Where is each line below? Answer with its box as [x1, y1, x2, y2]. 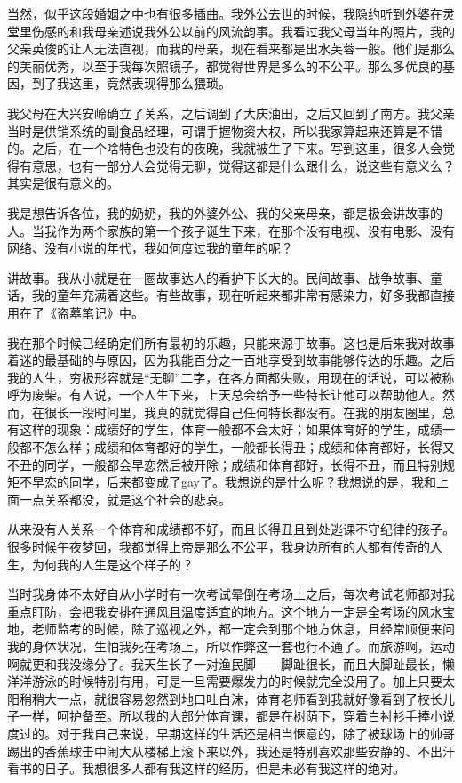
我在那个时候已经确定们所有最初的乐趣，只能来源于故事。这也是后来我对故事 [7, 333, 455, 351]
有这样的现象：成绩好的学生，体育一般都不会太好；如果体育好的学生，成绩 [7, 420, 442, 439]
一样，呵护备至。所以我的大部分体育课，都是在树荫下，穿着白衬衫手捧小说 [19, 706, 455, 725]
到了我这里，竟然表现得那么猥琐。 [31, 74, 231, 93]
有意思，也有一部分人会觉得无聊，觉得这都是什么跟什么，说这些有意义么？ [19, 156, 455, 174]
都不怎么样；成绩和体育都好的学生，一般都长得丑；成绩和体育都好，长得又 [19, 438, 455, 456]
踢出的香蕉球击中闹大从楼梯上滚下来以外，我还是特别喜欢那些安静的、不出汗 [7, 741, 455, 760]
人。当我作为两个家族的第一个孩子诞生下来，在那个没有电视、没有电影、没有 [7, 221, 455, 239]
